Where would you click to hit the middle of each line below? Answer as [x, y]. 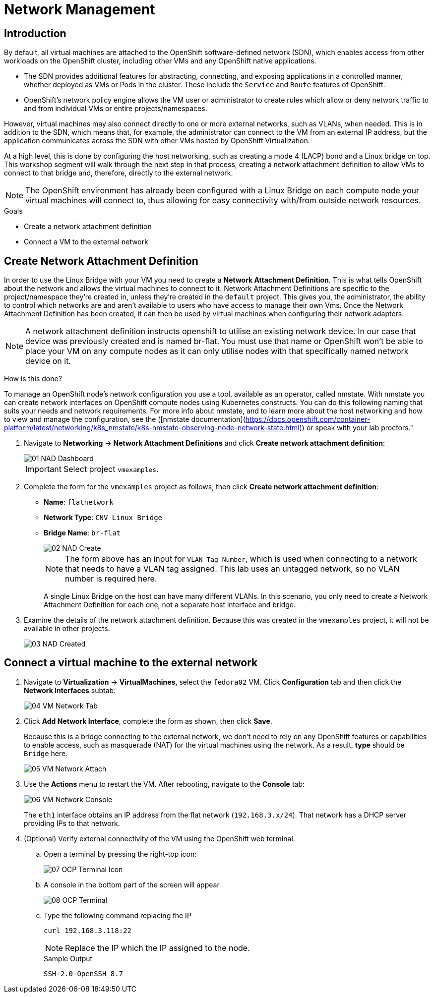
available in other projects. [67, 629]
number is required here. [111, 579]
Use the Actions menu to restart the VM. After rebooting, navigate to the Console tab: [164, 784]
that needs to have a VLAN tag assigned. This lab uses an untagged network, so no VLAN [232, 569]
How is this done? [33, 379]
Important [43, 469]
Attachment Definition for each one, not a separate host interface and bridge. [170, 605]
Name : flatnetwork [79, 502]
